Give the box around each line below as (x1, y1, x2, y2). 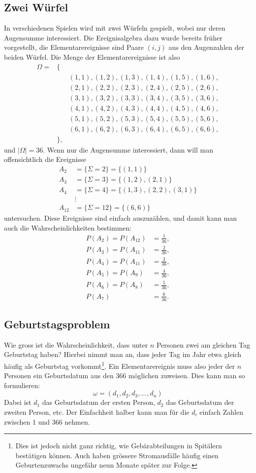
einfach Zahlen (199, 407, 243, 417)
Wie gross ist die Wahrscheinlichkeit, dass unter (4, 339, 148, 350)
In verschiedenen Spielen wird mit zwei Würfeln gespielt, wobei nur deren (4, 23, 225, 33)
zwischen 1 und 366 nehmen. (4, 416, 90, 427)
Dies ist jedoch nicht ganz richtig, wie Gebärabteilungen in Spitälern (15, 440, 222, 451)
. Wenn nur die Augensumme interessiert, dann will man (43, 144, 213, 155)
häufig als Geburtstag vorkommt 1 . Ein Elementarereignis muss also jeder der (4, 359, 235, 371)
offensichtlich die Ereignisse (4, 154, 86, 164)
